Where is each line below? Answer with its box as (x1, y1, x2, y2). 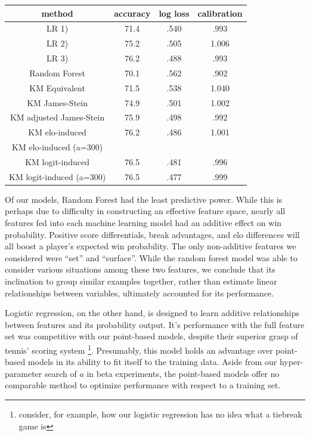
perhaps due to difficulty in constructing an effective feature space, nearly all (5, 205, 286, 217)
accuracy (114, 7, 151, 19)
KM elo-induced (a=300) (12, 141, 103, 153)
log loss (159, 7, 190, 19)
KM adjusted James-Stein (10, 111, 105, 123)
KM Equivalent (29, 81, 85, 94)
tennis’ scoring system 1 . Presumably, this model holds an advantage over (5, 342, 273, 356)
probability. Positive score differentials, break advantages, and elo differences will (5, 228, 300, 240)
